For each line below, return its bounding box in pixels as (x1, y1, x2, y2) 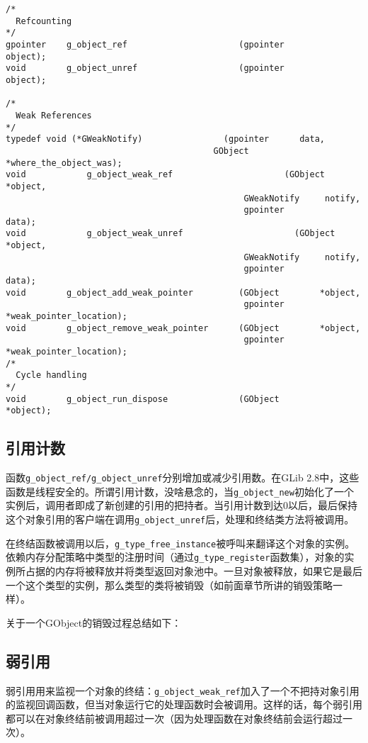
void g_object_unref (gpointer (6, 63, 284, 74)
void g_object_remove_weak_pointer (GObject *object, (6, 323, 361, 333)
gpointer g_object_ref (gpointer (6, 39, 284, 50)
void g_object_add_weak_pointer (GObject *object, (6, 287, 361, 298)
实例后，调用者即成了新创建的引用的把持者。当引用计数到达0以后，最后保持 (6, 498, 357, 513)
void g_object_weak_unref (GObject (6, 228, 335, 239)
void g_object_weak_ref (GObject (6, 169, 326, 180)
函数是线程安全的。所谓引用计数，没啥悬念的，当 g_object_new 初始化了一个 (6, 484, 354, 498)
